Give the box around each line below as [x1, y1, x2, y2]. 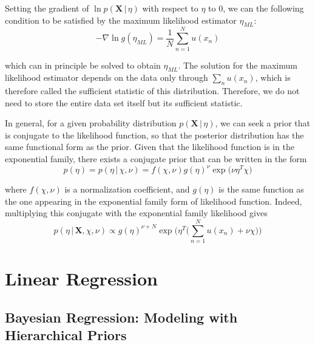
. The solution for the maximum [178, 58, 297, 71]
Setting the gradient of [5, 2, 89, 14]
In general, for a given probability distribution [5, 117, 177, 129]
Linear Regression [5, 266, 158, 291]
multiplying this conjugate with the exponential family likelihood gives [5, 207, 268, 219]
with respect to [142, 2, 198, 14]
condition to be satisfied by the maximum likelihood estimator [5, 13, 237, 26]
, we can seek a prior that [215, 117, 310, 129]
